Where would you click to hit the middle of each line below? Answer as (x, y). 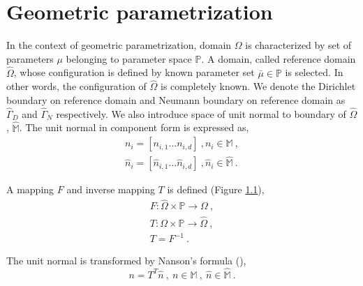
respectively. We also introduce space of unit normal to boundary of (201, 113)
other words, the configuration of (76, 86)
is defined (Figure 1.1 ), (216, 189)
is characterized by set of (298, 45)
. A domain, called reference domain (279, 58)
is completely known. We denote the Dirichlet (258, 86)
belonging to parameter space (129, 58)
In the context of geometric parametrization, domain (119, 45)
